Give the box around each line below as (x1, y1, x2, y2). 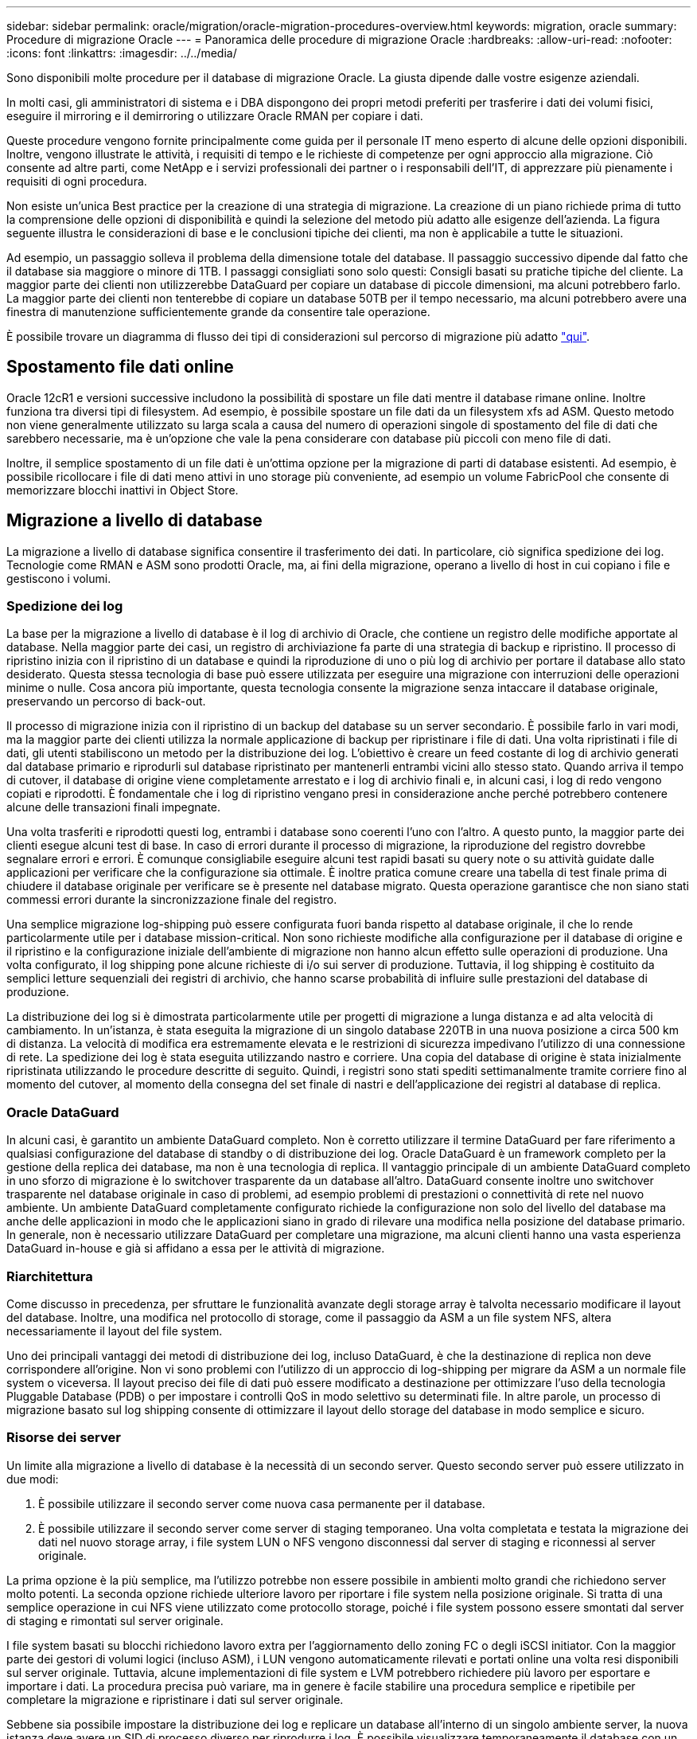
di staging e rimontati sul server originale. (6, 1613, 224, 1628)
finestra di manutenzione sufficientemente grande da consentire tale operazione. (6, 305, 430, 318)
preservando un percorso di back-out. (6, 694, 206, 709)
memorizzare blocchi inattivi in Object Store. (6, 483, 239, 497)
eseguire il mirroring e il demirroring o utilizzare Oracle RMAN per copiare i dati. (6, 109, 423, 123)
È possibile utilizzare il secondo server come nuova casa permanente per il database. (38, 1496, 485, 1510)
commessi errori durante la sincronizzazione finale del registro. (6, 893, 337, 907)
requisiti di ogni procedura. (6, 174, 147, 188)
